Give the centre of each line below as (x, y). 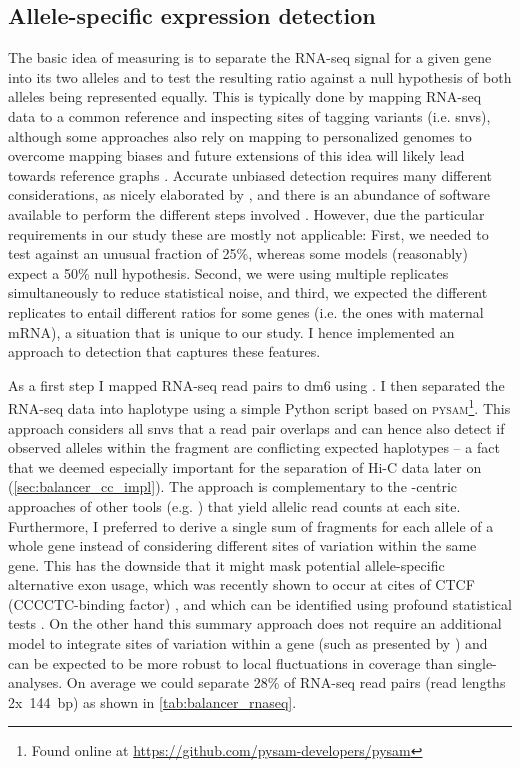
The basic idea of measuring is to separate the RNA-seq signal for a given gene (250, 57)
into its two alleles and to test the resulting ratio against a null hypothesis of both (260, 76)
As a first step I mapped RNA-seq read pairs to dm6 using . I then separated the (256, 384)
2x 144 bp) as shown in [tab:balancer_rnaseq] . (152, 701)
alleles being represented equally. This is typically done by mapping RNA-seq (245, 96)
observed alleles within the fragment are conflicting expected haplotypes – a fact (254, 447)
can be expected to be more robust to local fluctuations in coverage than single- (252, 662)
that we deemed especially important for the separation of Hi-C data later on (245, 466)
